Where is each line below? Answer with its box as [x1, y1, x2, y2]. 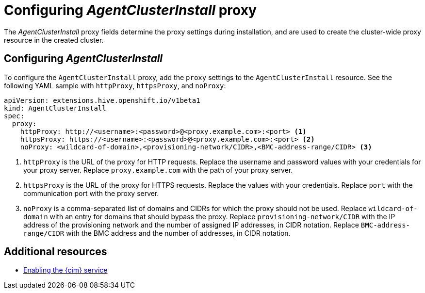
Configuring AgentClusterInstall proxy [4, 2, 257, 18]
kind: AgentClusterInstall [4, 104, 106, 112]
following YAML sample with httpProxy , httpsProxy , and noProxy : [4, 81, 226, 90]
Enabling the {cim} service [23, 266, 108, 275]
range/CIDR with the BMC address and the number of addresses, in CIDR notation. [23, 228, 291, 237]
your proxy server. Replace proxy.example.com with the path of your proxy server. [23, 165, 293, 174]
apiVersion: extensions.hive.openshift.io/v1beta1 [4, 96, 200, 104]
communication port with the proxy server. [23, 189, 159, 197]
